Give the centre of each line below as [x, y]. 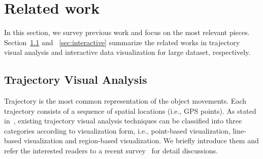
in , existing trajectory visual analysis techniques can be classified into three [123, 121]
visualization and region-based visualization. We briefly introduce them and [141, 140]
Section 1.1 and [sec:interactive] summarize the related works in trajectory [122, 42]
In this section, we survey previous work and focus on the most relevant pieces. [127, 32]
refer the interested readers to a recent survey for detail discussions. [111, 151]
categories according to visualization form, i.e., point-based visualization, [117, 130]
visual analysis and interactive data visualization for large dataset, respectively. [127, 52]
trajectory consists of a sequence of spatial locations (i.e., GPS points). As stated [130, 110]
